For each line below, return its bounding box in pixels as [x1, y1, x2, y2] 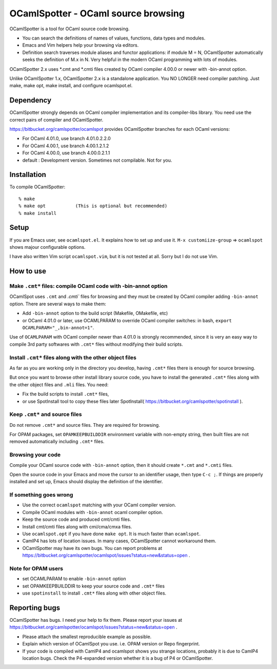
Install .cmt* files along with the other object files [9, 354, 137, 361]
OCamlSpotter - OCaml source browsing [9, 8, 185, 19]
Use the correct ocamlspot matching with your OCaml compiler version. [22, 502, 176, 508]
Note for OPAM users [9, 565, 64, 572]
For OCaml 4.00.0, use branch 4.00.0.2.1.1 [22, 150, 110, 156]
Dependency [9, 96, 51, 105]
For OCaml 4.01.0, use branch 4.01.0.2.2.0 [22, 135, 111, 142]
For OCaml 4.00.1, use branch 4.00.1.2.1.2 [22, 143, 109, 149]
